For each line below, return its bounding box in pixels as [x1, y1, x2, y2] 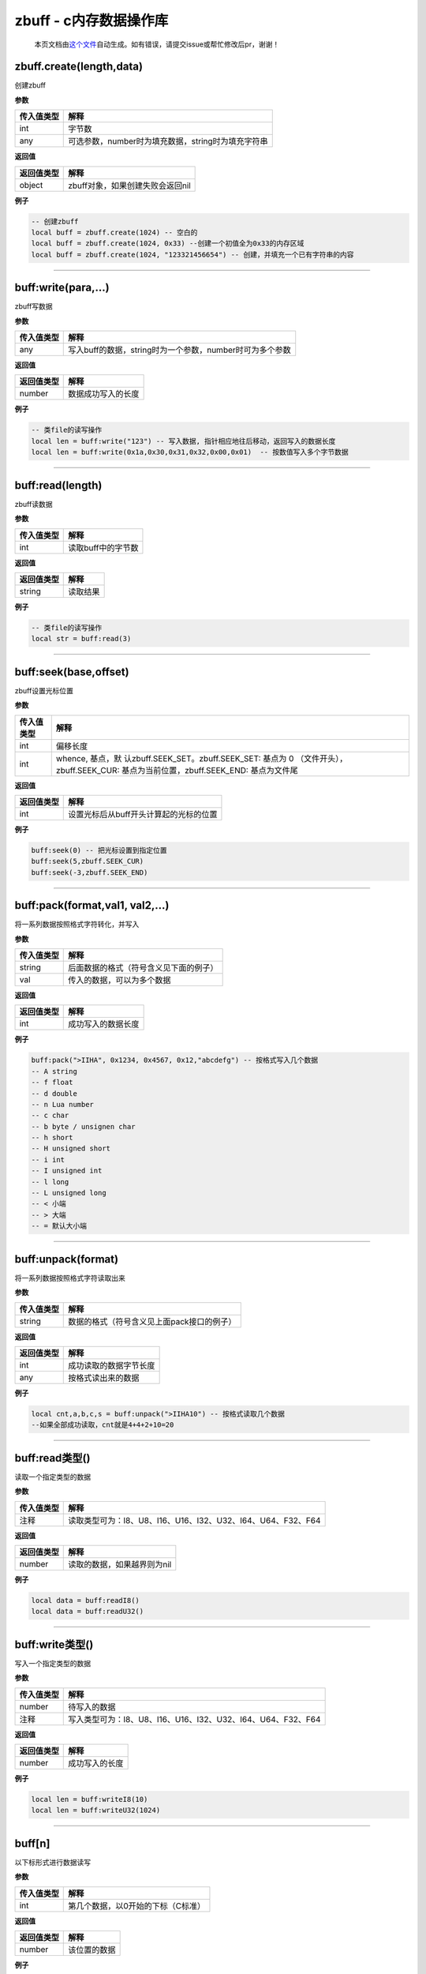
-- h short [31, 1133, 73, 1143]
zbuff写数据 [14, 302, 53, 311]
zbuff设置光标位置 [14, 685, 74, 695]
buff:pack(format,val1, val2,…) [14, 899, 170, 912]
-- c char [31, 1111, 69, 1120]
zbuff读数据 [14, 499, 53, 509]
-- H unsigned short [31, 1144, 110, 1153]
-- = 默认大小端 [31, 1222, 87, 1231]
